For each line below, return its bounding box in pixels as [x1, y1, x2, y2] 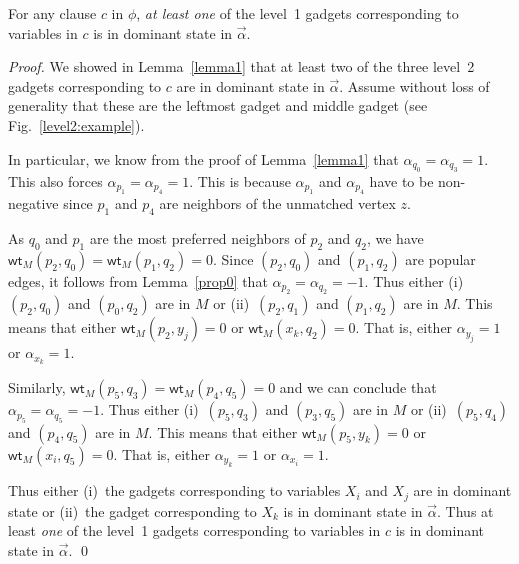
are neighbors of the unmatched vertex [159, 193, 396, 214]
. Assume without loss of [339, 75, 490, 96]
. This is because [189, 170, 291, 191]
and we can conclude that [279, 377, 437, 398]
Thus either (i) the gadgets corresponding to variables [8, 480, 341, 501]
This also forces [8, 170, 103, 191]
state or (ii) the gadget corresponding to [8, 500, 257, 521]
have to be [369, 170, 434, 191]
